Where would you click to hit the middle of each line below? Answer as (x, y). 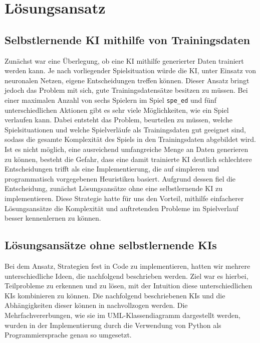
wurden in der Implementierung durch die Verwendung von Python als (113, 325)
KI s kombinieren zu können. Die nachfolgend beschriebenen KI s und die (115, 295)
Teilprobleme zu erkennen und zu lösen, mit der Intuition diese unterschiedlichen (128, 286)
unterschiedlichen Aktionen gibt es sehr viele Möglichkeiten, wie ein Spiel (117, 110)
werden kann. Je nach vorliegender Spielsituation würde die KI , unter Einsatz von (131, 70)
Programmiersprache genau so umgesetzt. (68, 335)
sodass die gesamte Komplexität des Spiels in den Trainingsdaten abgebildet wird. (130, 139)
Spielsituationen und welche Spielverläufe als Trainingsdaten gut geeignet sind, (125, 129)
